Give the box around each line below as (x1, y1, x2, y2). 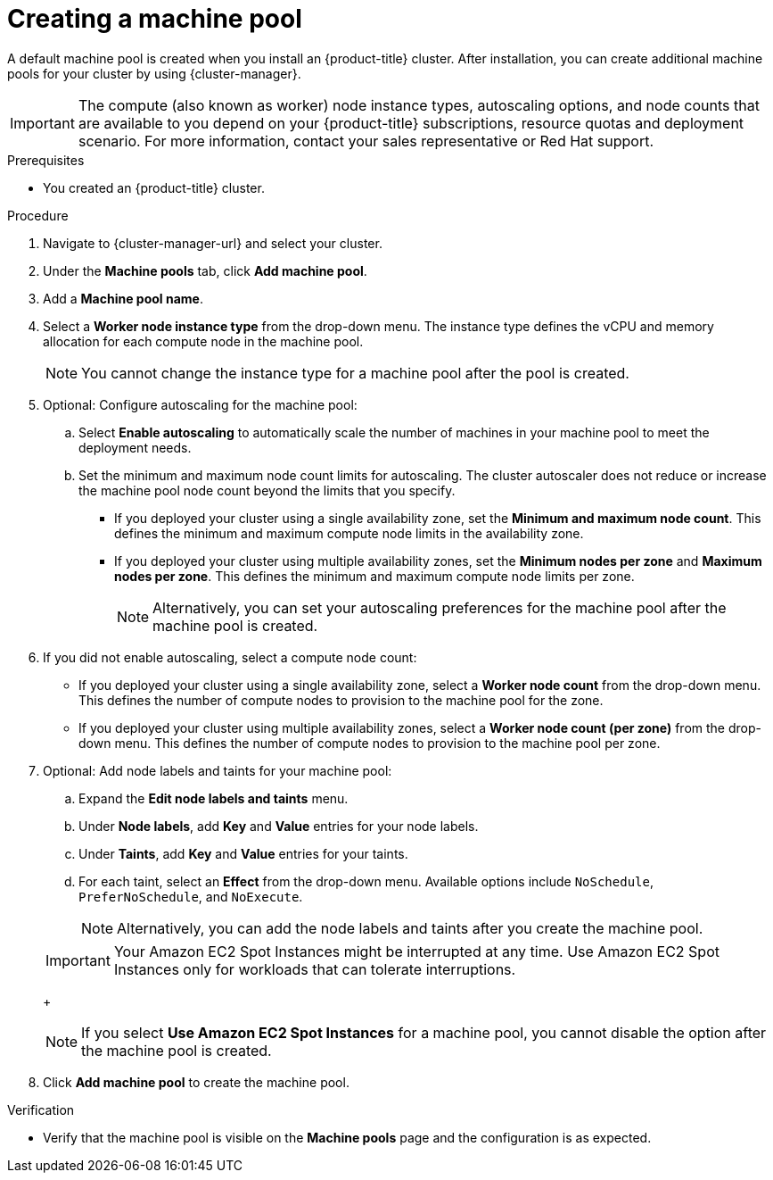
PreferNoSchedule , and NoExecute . (78, 888, 303, 904)
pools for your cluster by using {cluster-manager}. (7, 65, 301, 81)
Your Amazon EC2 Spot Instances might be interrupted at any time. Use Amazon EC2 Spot (113, 942, 720, 960)
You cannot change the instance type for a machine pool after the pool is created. (81, 363, 629, 382)
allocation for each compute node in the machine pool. (43, 333, 364, 349)
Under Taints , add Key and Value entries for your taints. (78, 845, 408, 861)
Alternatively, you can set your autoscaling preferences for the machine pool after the (152, 598, 727, 617)
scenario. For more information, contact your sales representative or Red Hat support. (78, 131, 654, 150)
